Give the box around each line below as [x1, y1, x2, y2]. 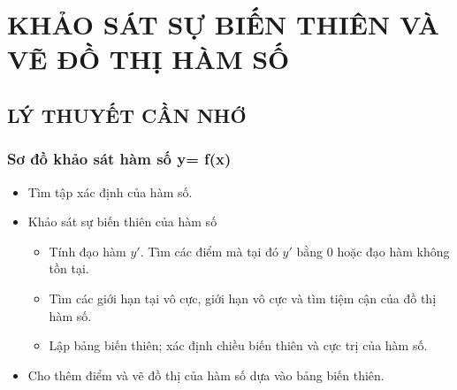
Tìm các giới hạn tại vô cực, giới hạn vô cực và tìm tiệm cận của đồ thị [49, 288, 437, 307]
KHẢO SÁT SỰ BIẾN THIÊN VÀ [7, 6, 440, 42]
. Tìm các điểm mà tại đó [140, 241, 278, 260]
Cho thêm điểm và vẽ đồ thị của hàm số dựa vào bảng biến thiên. [27, 365, 385, 384]
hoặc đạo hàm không [337, 241, 450, 260]
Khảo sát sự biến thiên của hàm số [27, 212, 217, 231]
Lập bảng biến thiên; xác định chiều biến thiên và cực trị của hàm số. [49, 336, 428, 355]
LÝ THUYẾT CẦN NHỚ [7, 101, 247, 128]
